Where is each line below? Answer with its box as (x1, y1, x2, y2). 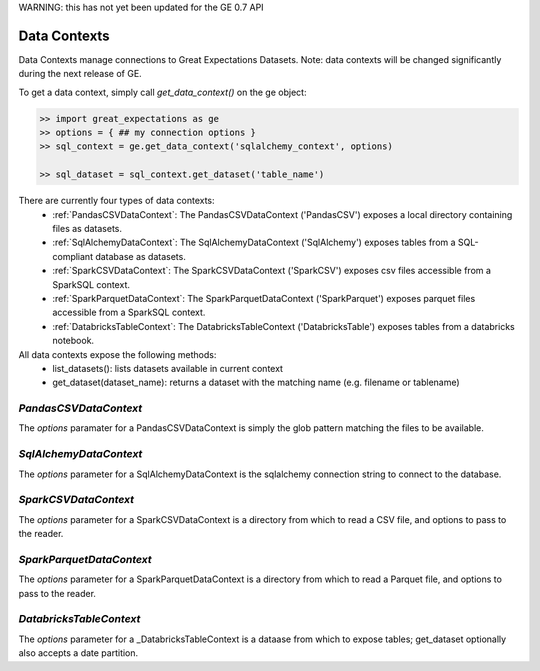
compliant (52, 250, 94, 262)
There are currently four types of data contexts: (18, 195, 215, 207)
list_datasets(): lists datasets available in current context (52, 362, 284, 374)
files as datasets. (52, 223, 123, 234)
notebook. (52, 335, 95, 347)
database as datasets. (95, 250, 187, 262)
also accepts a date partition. (18, 647, 139, 659)
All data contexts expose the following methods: (18, 348, 217, 360)
